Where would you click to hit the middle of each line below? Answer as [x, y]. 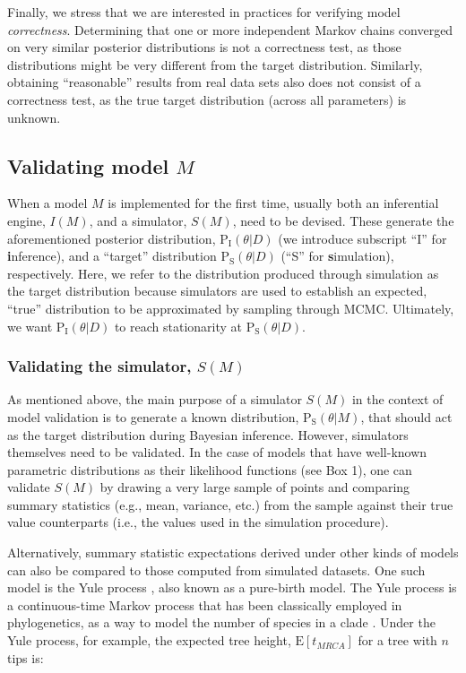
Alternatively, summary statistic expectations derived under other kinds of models [233, 552]
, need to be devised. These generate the [343, 220]
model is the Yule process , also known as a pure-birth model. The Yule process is [232, 587]
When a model [47, 203]
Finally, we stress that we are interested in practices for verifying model [204, 12]
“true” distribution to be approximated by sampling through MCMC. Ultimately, [231, 308]
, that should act [406, 416]
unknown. [34, 117]
